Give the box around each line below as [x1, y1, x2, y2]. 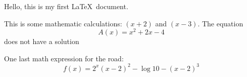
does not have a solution [4, 36, 79, 47]
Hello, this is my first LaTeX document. [4, 1, 128, 11]
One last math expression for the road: [4, 53, 124, 63]
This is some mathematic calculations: [4, 18, 122, 28]
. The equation [197, 18, 243, 28]
